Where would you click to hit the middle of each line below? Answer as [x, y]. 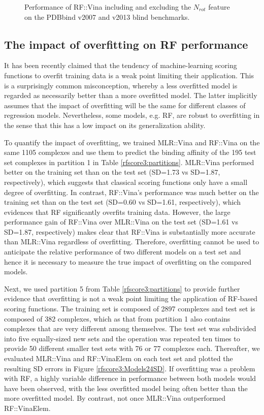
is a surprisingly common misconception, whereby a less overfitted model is [121, 85]
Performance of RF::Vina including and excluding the [108, 7]
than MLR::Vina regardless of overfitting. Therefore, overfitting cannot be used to [132, 242]
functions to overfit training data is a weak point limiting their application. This [129, 75]
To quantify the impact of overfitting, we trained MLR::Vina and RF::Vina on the [132, 142]
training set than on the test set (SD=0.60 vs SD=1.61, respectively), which [122, 202]
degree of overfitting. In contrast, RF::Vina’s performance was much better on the [131, 192]
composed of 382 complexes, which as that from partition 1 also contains [117, 318]
